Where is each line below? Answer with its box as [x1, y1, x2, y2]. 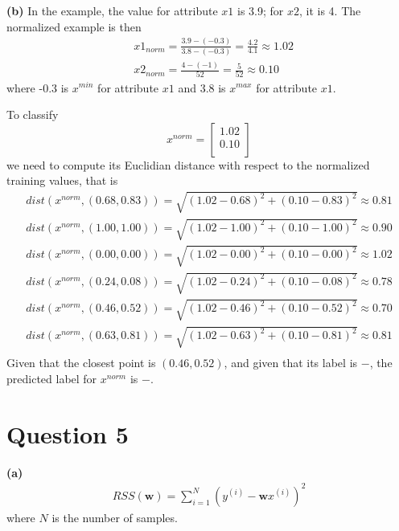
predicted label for [6, 370, 97, 386]
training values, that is [6, 172, 118, 189]
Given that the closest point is [6, 354, 156, 371]
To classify [6, 106, 59, 123]
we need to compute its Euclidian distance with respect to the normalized [6, 156, 370, 173]
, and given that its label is [224, 354, 358, 371]
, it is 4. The [298, 2, 361, 18]
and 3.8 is [178, 79, 226, 96]
